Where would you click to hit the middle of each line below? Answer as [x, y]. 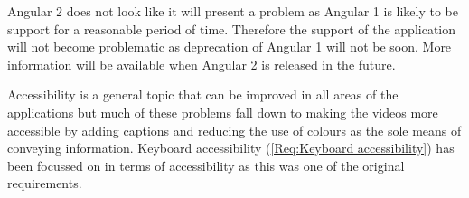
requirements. [45, 183]
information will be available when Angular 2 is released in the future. [202, 64]
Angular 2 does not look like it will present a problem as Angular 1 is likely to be [233, 11]
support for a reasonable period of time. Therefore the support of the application [232, 28]
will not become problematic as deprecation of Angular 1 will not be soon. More [230, 47]
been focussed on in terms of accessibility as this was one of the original [206, 165]
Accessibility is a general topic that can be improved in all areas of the [203, 94]
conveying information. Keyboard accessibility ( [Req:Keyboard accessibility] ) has [231, 148]
